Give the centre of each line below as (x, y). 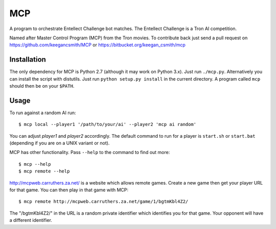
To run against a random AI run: (43, 113)
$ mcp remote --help (44, 171)
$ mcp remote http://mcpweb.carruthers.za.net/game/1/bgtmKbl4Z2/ (103, 202)
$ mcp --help (35, 164)
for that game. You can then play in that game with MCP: (69, 190)
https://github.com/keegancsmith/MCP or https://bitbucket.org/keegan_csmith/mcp (98, 45)
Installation (28, 59)
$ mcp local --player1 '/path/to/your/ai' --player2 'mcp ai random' (108, 124)
